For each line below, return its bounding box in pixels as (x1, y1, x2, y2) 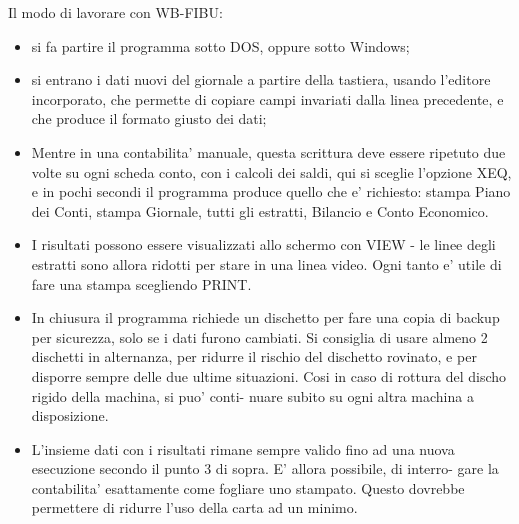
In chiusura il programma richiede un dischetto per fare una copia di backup (31, 307, 500, 328)
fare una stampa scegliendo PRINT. (31, 273, 252, 294)
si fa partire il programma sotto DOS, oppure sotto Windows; (31, 35, 410, 56)
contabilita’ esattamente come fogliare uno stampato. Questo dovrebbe (31, 477, 465, 498)
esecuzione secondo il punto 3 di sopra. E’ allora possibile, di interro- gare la (31, 458, 499, 479)
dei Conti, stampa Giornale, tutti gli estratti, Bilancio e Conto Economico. (31, 200, 489, 221)
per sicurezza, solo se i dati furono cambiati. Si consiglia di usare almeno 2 (31, 326, 488, 347)
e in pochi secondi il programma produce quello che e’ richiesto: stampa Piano (31, 181, 511, 202)
